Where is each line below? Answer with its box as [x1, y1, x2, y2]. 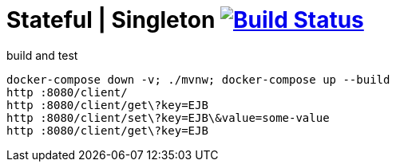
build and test [6, 48, 78, 62]
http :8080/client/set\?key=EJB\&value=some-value [6, 111, 330, 124]
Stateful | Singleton [6, 6, 216, 33]
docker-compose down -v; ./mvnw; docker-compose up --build [6, 72, 390, 86]
